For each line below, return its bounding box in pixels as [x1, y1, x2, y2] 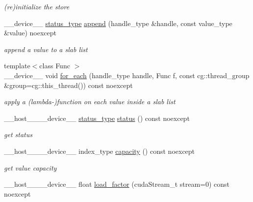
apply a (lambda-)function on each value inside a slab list [4, 96, 176, 107]
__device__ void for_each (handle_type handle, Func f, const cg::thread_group [4, 70, 250, 80]
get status [4, 129, 32, 140]
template [4, 60, 30, 71]
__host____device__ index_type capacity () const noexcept [4, 145, 195, 156]
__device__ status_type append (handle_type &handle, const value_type [4, 18, 232, 28]
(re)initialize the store [4, 1, 70, 11]
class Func [39, 60, 70, 71]
